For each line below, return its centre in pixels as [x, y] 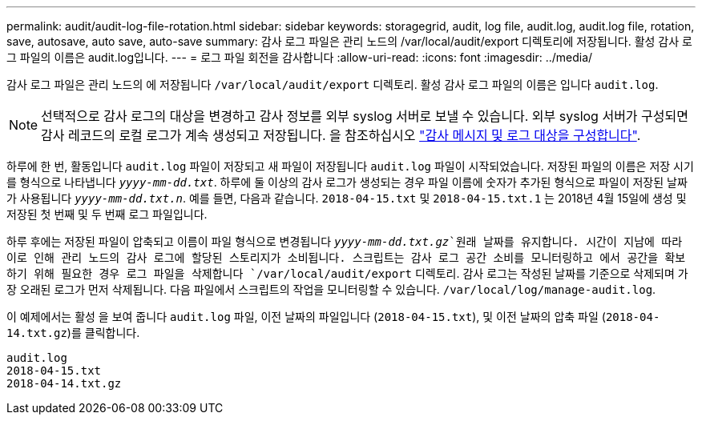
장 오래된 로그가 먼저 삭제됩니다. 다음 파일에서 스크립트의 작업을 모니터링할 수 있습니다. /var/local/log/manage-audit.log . [331, 289]
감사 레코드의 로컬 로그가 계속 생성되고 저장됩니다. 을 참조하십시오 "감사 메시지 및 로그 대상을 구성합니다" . [341, 135]
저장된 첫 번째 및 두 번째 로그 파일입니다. [107, 214]
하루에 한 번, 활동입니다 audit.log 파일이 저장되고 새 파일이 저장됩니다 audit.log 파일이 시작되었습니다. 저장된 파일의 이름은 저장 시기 [350, 166]
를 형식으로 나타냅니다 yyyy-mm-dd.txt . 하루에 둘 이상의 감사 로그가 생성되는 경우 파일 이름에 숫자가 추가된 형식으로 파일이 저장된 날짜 [347, 182]
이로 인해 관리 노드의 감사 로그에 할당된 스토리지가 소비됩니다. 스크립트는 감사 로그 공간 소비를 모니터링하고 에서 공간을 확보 [346, 258]
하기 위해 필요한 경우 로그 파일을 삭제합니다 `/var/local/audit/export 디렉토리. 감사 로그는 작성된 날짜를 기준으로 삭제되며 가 [347, 273]
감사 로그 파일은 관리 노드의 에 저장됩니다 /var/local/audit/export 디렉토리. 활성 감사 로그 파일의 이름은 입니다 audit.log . [333, 84]
